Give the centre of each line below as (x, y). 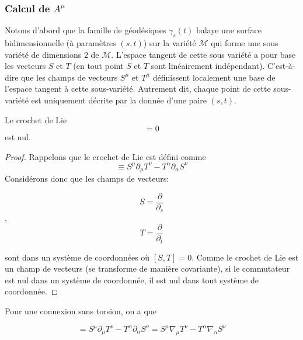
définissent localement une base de (214, 77)
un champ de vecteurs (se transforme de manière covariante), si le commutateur (147, 268)
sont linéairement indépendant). (208, 66)
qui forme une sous (245, 43)
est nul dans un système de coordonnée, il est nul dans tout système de (132, 280)
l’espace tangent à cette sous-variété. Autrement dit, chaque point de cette (138, 89)
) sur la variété (170, 43)
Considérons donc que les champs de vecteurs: (87, 178)
